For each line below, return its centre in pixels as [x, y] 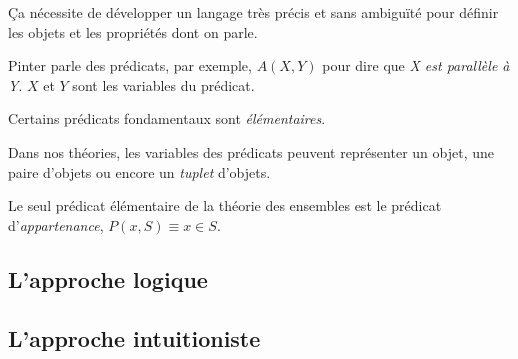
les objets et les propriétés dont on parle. [133, 31]
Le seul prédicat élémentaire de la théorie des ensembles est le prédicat [225, 205]
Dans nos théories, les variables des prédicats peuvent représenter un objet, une [251, 151]
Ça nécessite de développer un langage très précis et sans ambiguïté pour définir [253, 12]
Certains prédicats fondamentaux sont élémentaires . [167, 118]
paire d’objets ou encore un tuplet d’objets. [139, 171]
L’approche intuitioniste [134, 337]
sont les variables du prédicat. [163, 84]
